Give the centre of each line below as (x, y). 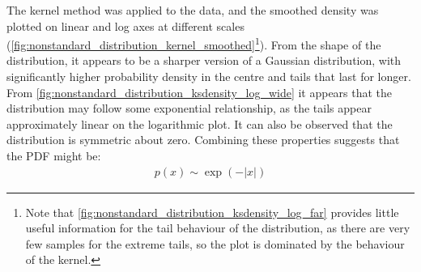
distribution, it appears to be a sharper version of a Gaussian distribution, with (204, 60)
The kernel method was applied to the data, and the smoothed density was (193, 10)
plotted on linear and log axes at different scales (125, 25)
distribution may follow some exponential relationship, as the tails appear (189, 108)
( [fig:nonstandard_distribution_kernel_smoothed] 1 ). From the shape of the (194, 43)
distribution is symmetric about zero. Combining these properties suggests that (203, 140)
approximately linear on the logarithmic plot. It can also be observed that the (200, 123)
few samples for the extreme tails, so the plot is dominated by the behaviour (215, 243)
